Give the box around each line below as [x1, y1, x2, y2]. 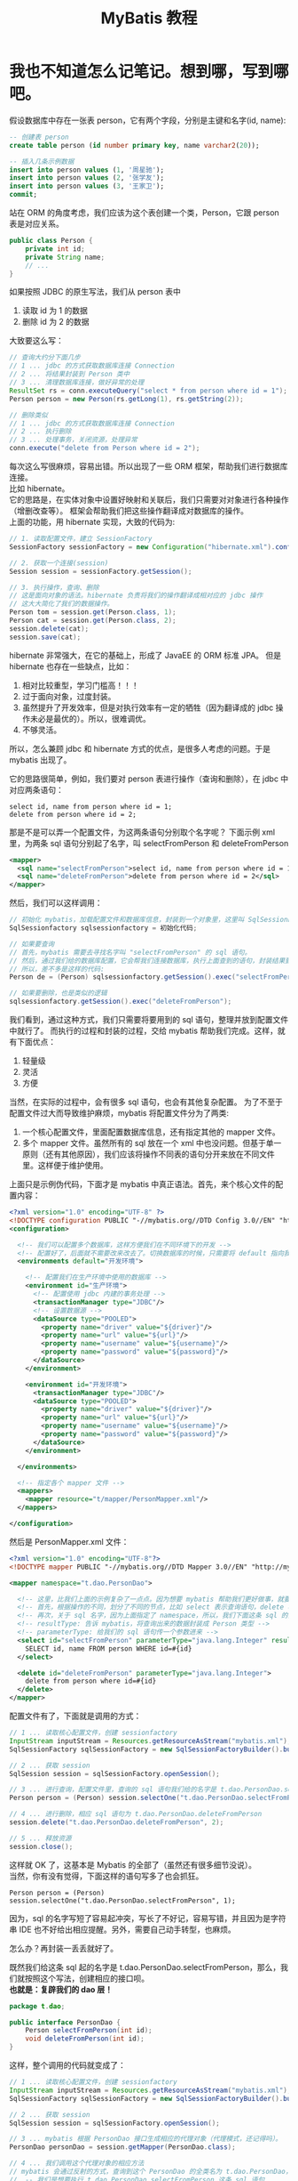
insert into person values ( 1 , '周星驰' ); [9, 166, 165, 174]
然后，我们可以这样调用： [9, 898, 103, 909]
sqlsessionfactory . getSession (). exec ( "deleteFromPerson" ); [9, 998, 232, 1006]
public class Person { [9, 237, 93, 246]
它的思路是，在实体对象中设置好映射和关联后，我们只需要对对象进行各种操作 [9, 495, 289, 505]
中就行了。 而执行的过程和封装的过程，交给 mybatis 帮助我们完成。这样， [9, 1025, 278, 1037]
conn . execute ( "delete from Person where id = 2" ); [9, 444, 200, 453]
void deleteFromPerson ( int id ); [25, 2034, 145, 2043]
